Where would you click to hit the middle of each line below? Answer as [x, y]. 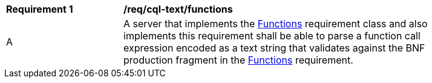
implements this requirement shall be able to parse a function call [272, 36]
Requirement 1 [40, 9]
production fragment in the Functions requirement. [238, 60]
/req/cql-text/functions [178, 9]
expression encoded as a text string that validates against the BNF [274, 48]
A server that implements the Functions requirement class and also [276, 24]
